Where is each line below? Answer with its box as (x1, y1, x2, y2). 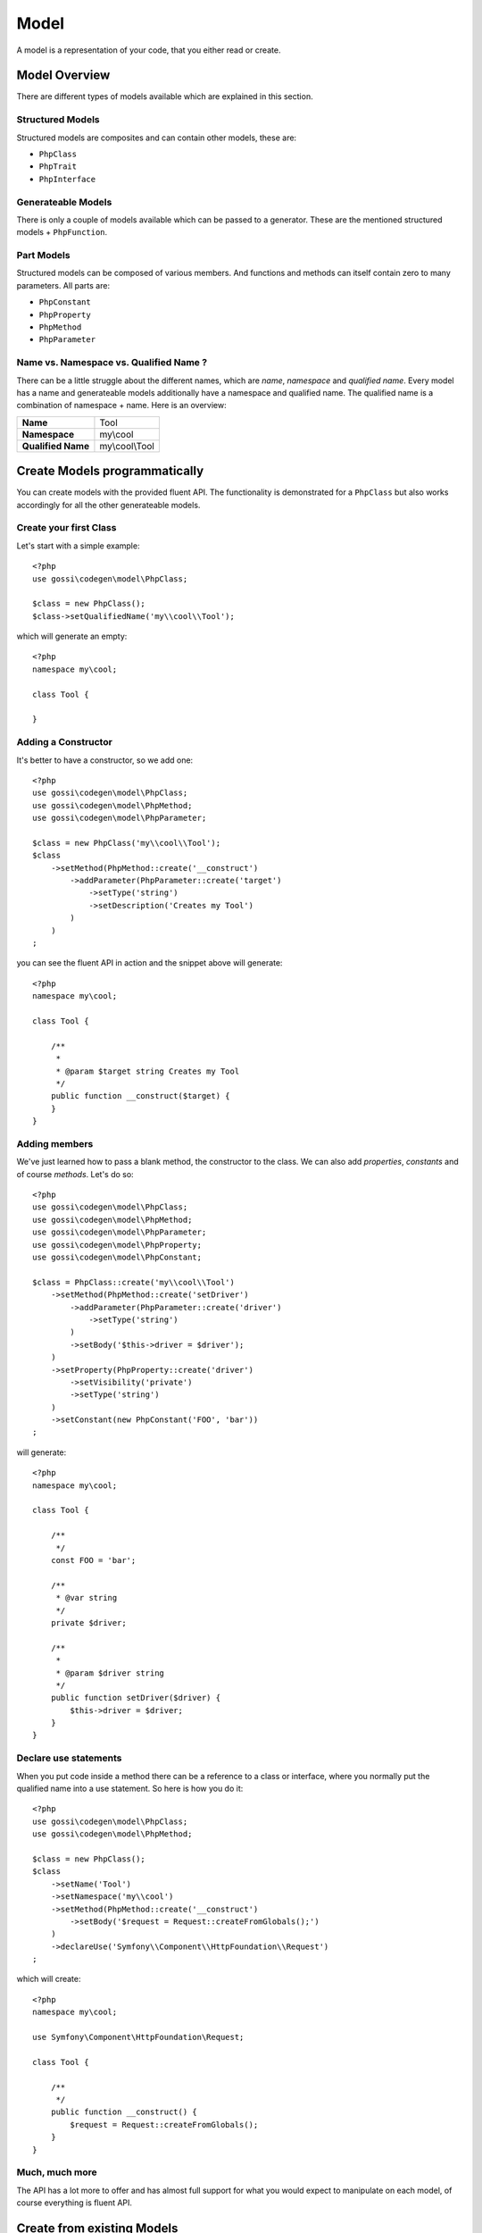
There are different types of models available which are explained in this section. (16, 91, 313, 102)
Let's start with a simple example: (16, 540, 140, 551)
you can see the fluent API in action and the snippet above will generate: (16, 958, 283, 968)
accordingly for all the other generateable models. (16, 499, 201, 510)
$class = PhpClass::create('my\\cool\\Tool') (32, 1277, 236, 1287)
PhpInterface (38, 174, 96, 184)
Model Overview (16, 68, 111, 83)
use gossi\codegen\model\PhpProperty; (32, 1240, 203, 1250)
